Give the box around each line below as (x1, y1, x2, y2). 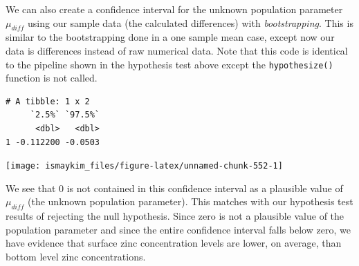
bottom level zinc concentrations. (6, 249, 146, 264)
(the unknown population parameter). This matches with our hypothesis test (28, 194, 353, 209)
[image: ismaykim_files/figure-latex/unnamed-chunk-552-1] (6, 161, 283, 171)
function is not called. (6, 70, 98, 85)
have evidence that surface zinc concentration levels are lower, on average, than (6, 236, 342, 250)
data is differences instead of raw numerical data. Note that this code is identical (6, 43, 348, 57)
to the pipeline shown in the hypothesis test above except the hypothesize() (6, 57, 333, 71)
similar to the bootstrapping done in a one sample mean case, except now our (6, 30, 335, 44)
